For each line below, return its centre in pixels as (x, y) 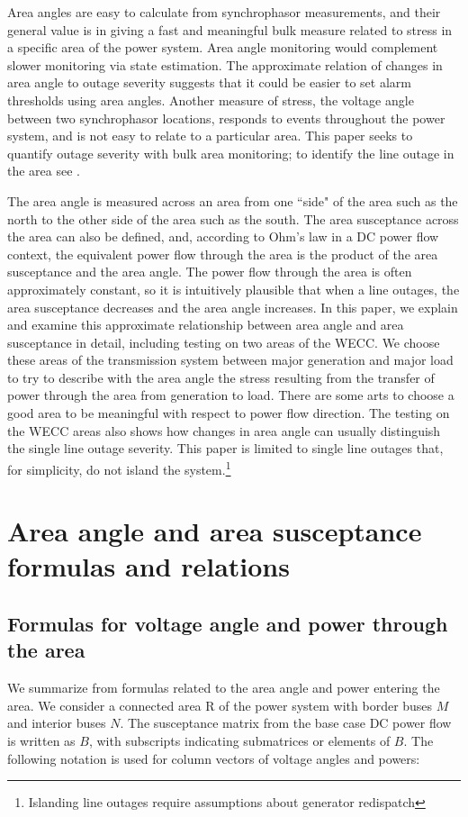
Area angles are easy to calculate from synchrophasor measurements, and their (224, 12)
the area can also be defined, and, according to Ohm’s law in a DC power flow (223, 236)
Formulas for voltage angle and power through (228, 624)
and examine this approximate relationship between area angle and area (206, 325)
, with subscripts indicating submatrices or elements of (239, 741)
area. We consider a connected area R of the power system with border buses (220, 705)
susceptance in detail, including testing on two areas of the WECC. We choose (224, 342)
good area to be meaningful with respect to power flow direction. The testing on (229, 413)
